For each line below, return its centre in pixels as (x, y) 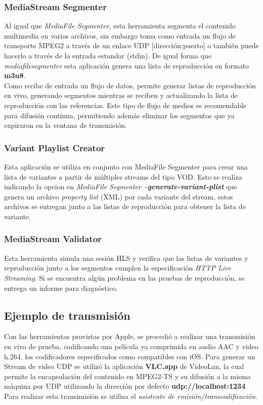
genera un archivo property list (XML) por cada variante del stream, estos (119, 196)
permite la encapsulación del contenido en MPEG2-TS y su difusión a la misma (127, 376)
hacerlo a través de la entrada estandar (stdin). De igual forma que (108, 55)
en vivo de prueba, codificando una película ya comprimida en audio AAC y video (131, 346)
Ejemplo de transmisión (67, 315)
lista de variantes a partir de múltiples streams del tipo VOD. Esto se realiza (123, 176)
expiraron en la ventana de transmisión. (65, 125)
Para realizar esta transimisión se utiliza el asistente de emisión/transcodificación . (131, 396)
